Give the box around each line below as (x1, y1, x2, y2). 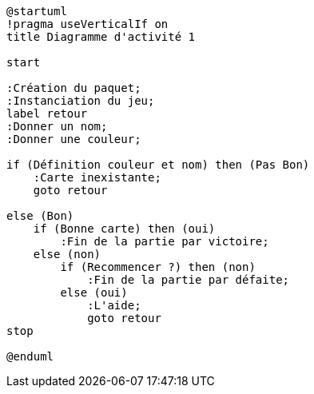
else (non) (33, 248, 101, 261)
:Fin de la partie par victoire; (60, 235, 269, 248)
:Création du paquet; (6, 82, 141, 94)
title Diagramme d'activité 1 (6, 30, 196, 43)
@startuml (6, 5, 67, 18)
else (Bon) (6, 209, 74, 222)
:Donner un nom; (6, 120, 108, 133)
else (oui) (60, 286, 128, 299)
